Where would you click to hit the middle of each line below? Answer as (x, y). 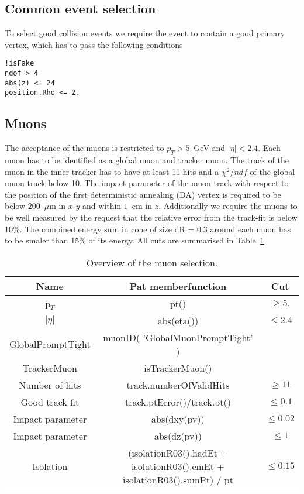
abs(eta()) (178, 320)
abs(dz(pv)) (178, 435)
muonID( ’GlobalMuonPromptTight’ (178, 337)
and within (102, 206)
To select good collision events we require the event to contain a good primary (145, 33)
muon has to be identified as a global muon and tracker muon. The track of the (147, 160)
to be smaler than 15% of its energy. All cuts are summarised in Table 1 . (136, 240)
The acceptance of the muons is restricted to (84, 148)
